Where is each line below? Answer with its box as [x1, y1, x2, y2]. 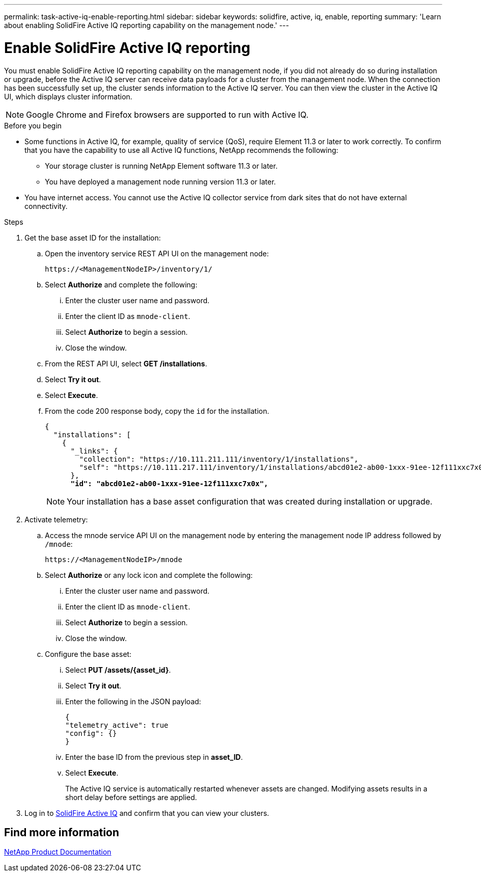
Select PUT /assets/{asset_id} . [65, 665, 171, 674]
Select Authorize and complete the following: [45, 280, 198, 289]
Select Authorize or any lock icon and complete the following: [45, 570, 253, 579]
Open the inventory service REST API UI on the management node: [45, 249, 269, 258]
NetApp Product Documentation [4, 847, 112, 857]
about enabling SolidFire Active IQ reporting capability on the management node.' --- [4, 21, 289, 30]
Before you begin [4, 121, 62, 130]
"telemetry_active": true [65, 721, 169, 729]
